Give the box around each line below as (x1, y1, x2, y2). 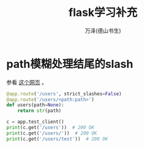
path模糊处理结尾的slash (6, 57, 134, 71)
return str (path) (17, 108, 62, 114)
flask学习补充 (68, 6, 138, 20)
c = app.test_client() (6, 119, 64, 125)
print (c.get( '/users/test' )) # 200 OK (6, 136, 108, 142)
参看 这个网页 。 (6, 78, 47, 86)
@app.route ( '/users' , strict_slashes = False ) (6, 91, 122, 97)
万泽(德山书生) (85, 27, 121, 34)
